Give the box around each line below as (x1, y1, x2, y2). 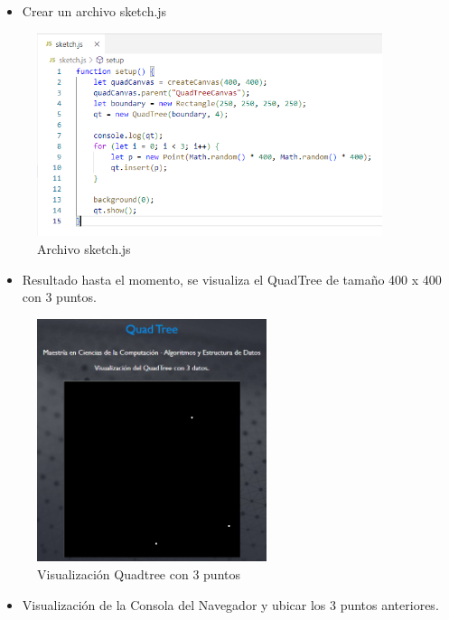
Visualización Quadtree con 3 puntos (37, 564, 240, 583)
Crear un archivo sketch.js (22, 2, 167, 20)
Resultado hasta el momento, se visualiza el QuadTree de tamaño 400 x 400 (22, 269, 442, 288)
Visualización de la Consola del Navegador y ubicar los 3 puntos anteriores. (22, 595, 439, 614)
